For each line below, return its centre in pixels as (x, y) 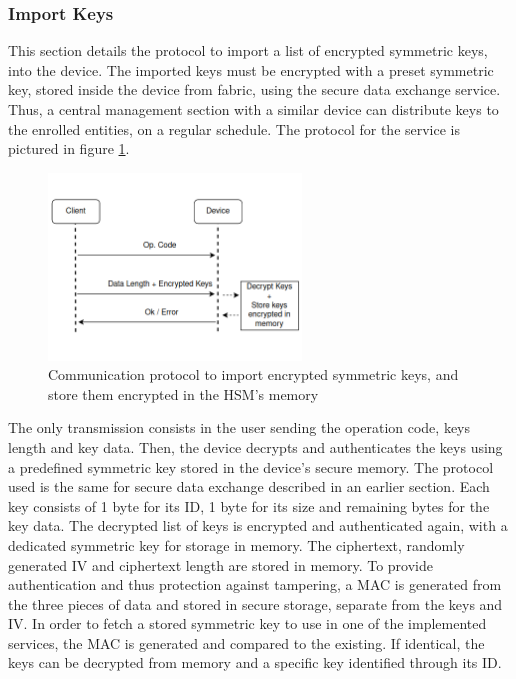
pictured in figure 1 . (69, 148)
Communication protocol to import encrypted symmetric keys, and (253, 374)
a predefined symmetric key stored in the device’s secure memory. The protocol (251, 466)
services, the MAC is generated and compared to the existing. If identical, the (246, 642)
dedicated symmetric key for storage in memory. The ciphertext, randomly (236, 544)
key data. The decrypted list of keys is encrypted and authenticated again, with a (258, 525)
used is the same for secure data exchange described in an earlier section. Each (249, 486)
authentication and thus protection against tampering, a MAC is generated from (255, 584)
